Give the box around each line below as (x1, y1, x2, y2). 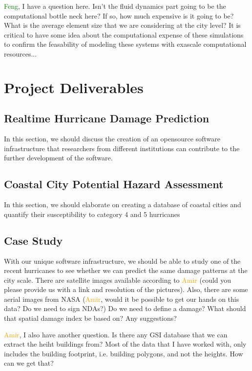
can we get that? (4, 358, 54, 368)
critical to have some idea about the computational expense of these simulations (4, 29, 244, 39)
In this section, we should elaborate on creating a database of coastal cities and (4, 199, 241, 210)
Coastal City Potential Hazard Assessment (4, 176, 224, 192)
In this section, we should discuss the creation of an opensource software (4, 134, 220, 144)
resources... (4, 48, 37, 59)
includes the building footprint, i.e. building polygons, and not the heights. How (4, 348, 243, 358)
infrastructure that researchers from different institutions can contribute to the (4, 143, 240, 153)
